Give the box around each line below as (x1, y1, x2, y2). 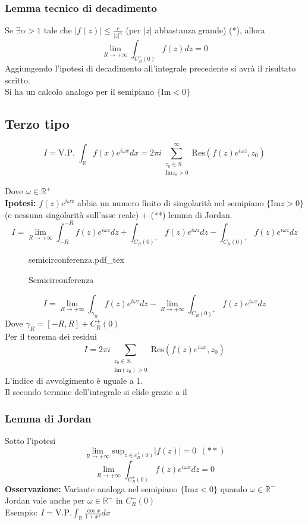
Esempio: (5, 506, 38, 518)
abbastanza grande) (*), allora (155, 24, 265, 36)
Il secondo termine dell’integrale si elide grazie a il (5, 386, 187, 398)
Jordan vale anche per (5, 494, 85, 507)
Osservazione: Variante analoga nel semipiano (5, 482, 178, 495)
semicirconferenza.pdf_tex (29, 253, 124, 266)
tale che (43, 24, 72, 36)
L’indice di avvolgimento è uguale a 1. (5, 374, 143, 386)
